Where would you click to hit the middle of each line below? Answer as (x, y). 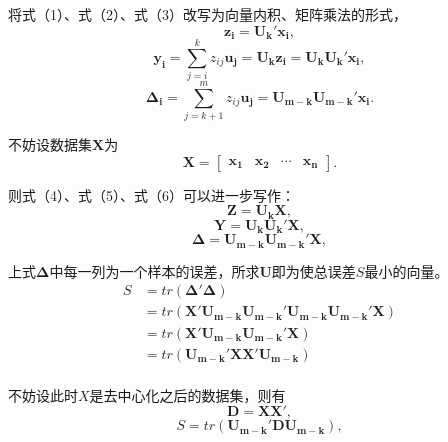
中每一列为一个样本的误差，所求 (154, 270)
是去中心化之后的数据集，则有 (187, 394)
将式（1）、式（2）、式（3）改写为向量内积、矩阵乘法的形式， (207, 14)
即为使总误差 (313, 270)
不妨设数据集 (50, 144)
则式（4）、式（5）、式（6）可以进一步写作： (151, 194)
